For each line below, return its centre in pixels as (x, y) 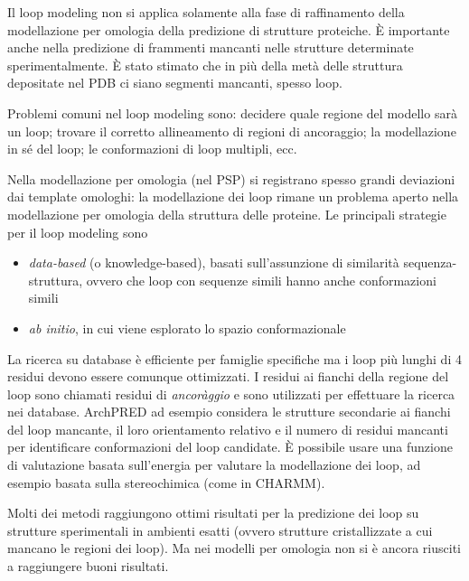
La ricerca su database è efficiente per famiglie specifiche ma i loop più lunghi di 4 (234, 358)
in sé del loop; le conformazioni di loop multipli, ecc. (152, 149)
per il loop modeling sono (78, 232)
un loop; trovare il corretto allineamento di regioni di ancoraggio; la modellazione (232, 131)
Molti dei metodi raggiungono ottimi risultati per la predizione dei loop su (213, 513)
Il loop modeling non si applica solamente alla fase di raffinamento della (206, 12)
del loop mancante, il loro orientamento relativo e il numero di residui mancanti (228, 429)
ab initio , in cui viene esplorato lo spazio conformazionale (187, 328)
